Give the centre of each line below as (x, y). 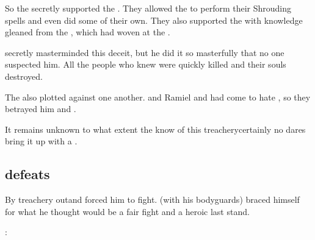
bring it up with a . (41, 141)
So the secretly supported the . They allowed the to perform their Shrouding (148, 8)
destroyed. (24, 76)
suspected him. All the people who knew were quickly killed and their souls (146, 64)
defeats (27, 174)
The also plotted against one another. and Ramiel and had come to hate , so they (158, 97)
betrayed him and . (41, 109)
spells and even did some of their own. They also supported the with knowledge (154, 20)
